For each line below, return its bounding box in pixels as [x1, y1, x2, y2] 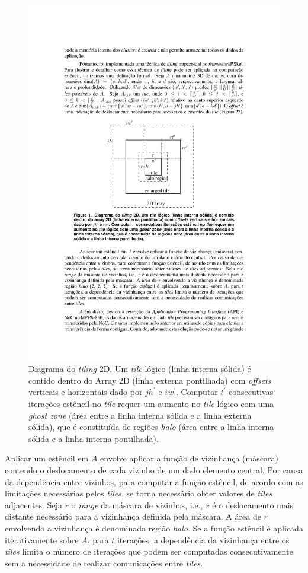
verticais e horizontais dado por [28, 386, 143, 398]
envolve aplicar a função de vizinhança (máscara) [100, 452, 278, 464]
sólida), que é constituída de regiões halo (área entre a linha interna [28, 421, 274, 433]
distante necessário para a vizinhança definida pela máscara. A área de [5, 510, 261, 523]
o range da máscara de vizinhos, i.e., [71, 498, 203, 511]
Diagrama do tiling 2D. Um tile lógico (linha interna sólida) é [28, 362, 251, 375]
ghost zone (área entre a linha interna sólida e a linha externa [28, 409, 252, 421]
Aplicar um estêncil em [5, 452, 89, 464]
